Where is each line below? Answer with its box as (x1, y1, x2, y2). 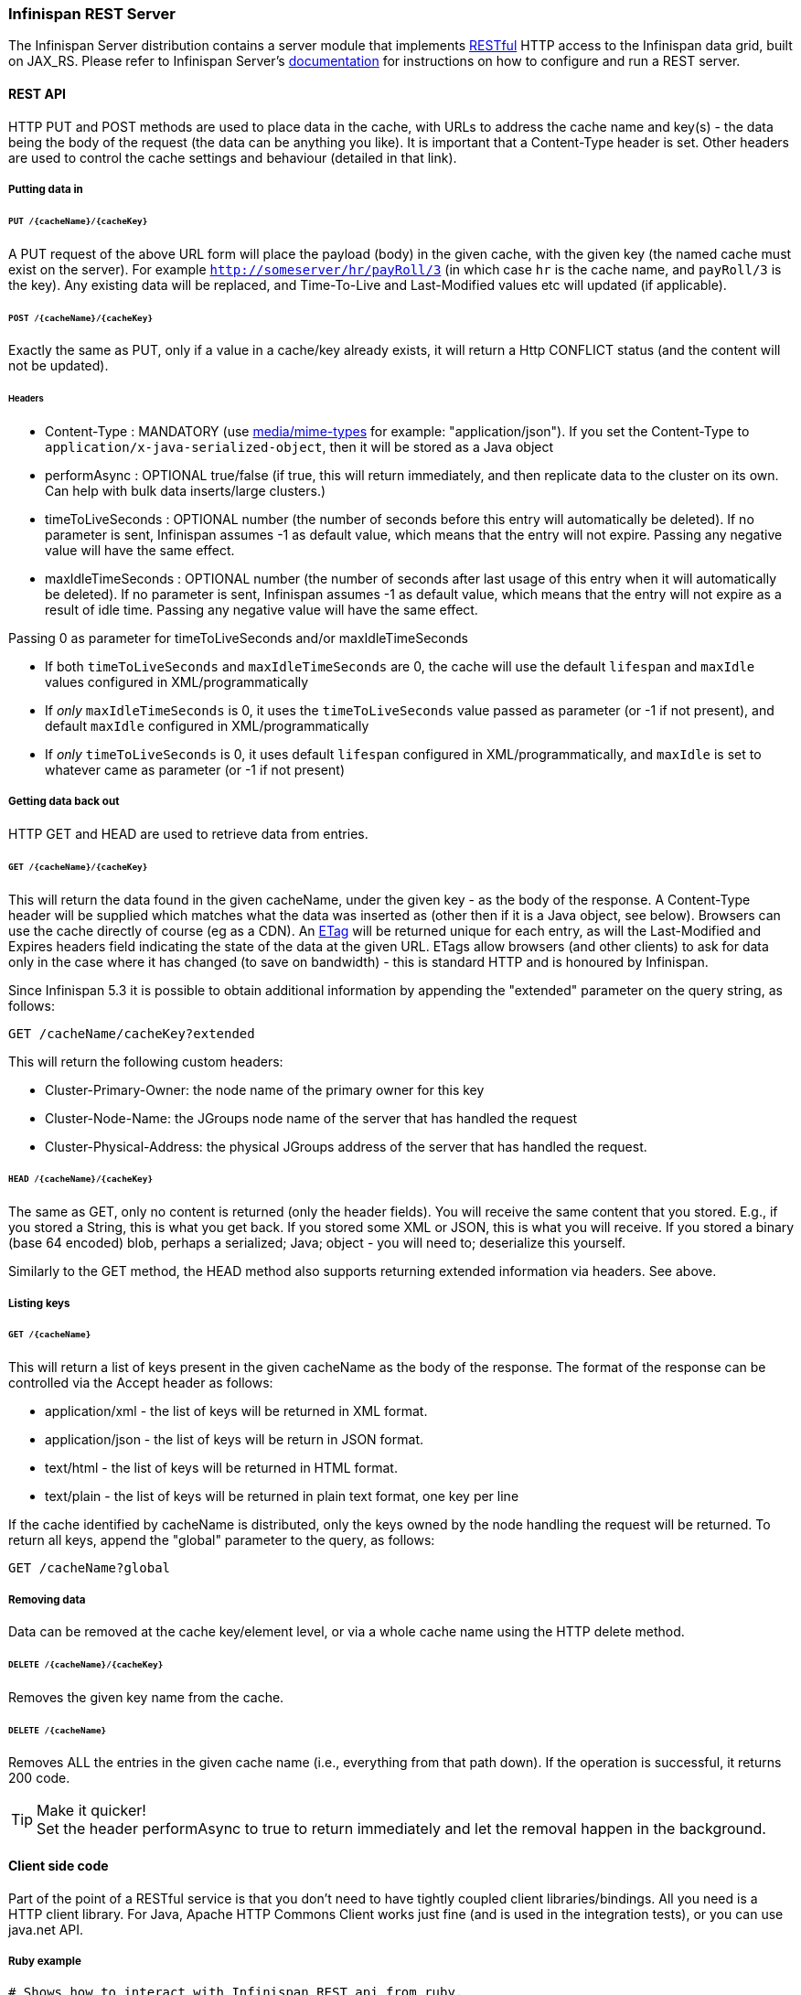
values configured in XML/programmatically (45, 674, 309, 691)
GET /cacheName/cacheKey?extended (8, 1025, 255, 1041)
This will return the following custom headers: (8, 1053, 283, 1069)
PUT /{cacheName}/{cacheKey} (8, 215, 148, 226)
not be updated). (8, 358, 109, 374)
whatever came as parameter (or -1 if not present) (45, 762, 345, 778)
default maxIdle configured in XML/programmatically (45, 718, 369, 735)
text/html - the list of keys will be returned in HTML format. (45, 1460, 398, 1476)
